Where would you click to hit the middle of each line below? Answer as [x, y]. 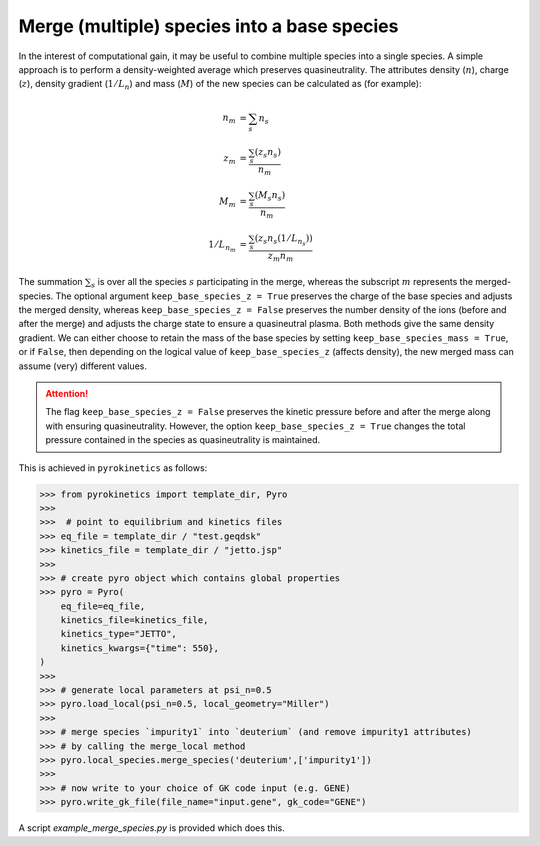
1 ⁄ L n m [222, 246]
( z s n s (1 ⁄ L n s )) [284, 240]
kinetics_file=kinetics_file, [134, 620]
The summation [51, 282]
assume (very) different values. [82, 366]
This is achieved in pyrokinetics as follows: [113, 467]
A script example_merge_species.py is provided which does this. [151, 828]
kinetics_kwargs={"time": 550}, [140, 648]
